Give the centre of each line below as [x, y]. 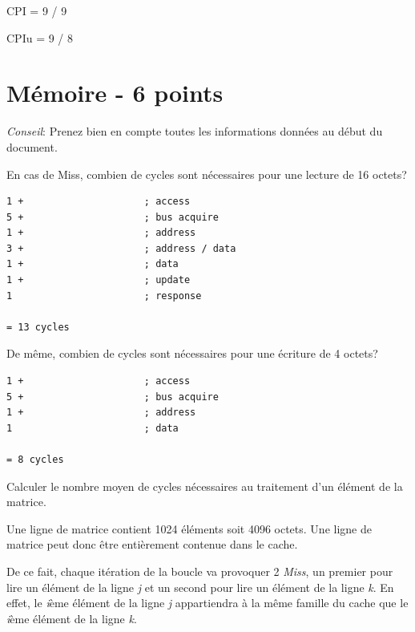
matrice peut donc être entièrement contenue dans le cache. [152, 544]
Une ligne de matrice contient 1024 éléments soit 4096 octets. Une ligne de [189, 528]
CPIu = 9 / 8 [40, 37]
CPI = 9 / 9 [37, 10]
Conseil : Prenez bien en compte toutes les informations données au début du [195, 131]
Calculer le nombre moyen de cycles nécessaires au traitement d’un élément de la [205, 486]
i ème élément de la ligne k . [72, 618]
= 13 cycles [38, 327]
